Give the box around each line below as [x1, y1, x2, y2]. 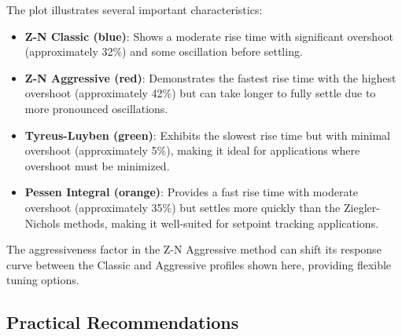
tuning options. [6, 272, 79, 288]
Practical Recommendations [6, 310, 239, 334]
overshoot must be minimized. [24, 157, 170, 173]
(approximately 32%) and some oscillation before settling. [24, 43, 303, 60]
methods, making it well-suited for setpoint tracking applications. [63, 214, 379, 231]
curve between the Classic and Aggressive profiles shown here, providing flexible [6, 256, 392, 272]
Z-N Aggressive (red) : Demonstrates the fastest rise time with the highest [24, 69, 396, 86]
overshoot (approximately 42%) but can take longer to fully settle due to [24, 85, 376, 101]
